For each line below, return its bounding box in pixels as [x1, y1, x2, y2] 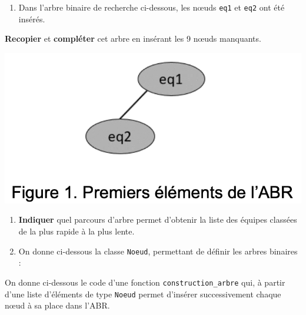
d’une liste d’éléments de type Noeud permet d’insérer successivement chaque [5, 287, 281, 300]
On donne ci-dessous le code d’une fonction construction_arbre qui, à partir [5, 276, 285, 288]
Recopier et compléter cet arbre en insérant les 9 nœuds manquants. [5, 32, 261, 45]
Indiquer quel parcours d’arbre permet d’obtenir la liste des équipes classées [18, 213, 297, 226]
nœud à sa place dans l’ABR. [5, 299, 110, 311]
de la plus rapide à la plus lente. [18, 225, 135, 237]
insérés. [18, 12, 45, 25]
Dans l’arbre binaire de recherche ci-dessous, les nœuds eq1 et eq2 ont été [18, 1, 285, 13]
